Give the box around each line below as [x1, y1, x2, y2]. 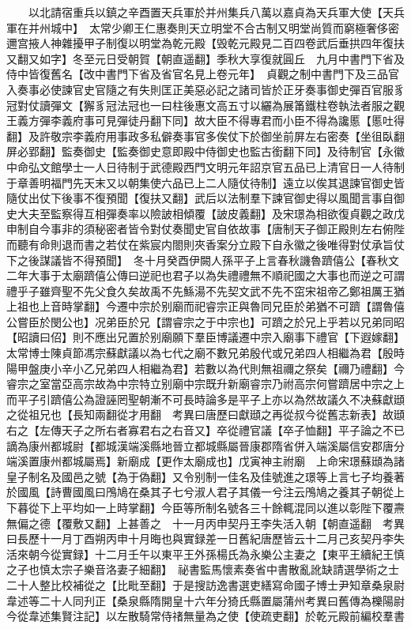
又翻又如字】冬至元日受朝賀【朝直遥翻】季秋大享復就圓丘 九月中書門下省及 [6, 50, 405, 66]
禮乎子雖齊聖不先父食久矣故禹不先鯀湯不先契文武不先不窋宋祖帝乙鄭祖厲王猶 [6, 282, 405, 299]
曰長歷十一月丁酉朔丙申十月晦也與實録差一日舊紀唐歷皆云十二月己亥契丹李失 [6, 530, 405, 547]
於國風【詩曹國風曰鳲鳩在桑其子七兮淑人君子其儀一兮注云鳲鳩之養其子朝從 [6, 484, 394, 500]
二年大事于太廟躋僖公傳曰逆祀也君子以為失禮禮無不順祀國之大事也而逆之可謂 [6, 267, 405, 284]
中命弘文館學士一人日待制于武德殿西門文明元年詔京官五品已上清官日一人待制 [6, 158, 405, 175]
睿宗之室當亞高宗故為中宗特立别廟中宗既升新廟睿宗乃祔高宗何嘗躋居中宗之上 [6, 375, 405, 392]
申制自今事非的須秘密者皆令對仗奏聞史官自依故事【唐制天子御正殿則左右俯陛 [6, 220, 405, 237]
